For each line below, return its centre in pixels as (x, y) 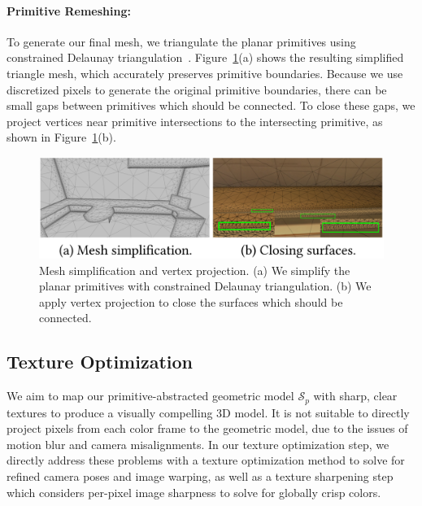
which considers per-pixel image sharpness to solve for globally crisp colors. (194, 492)
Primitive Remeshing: (69, 10)
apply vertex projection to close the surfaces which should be (191, 301)
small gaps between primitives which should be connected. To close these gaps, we (211, 105)
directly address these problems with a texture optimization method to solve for (206, 460)
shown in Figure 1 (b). (61, 137)
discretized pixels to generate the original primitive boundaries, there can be (197, 89)
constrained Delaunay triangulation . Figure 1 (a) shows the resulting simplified (205, 57)
